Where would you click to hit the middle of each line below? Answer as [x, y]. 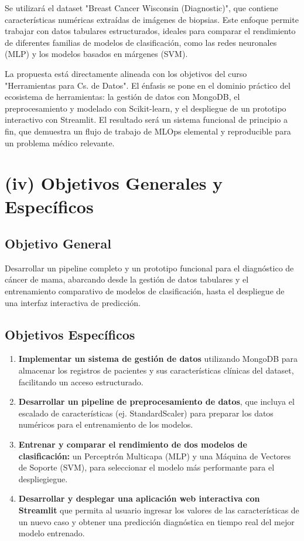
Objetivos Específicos [70, 334]
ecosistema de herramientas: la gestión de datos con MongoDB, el [122, 97]
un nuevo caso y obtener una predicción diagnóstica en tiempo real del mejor [156, 521]
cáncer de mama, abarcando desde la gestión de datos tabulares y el [127, 279]
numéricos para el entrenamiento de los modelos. [106, 424]
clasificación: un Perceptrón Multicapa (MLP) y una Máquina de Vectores [155, 456]
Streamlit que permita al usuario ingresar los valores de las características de [159, 510]
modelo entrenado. [52, 533]
